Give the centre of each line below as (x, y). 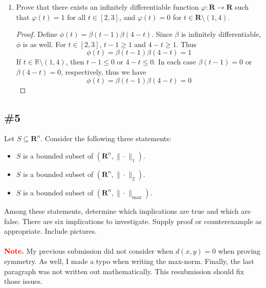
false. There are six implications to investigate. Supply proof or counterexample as (133, 221)
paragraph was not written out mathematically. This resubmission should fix (124, 271)
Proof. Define (37, 34)
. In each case (175, 62)
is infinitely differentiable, (221, 34)
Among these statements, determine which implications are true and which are (127, 211)
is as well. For (44, 44)
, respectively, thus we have (104, 71)
